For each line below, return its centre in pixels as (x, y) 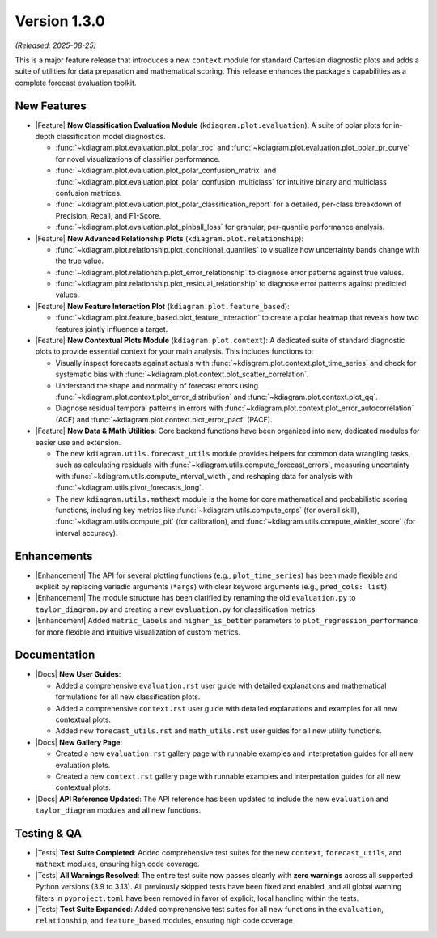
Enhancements (54, 556)
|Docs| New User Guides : (78, 674)
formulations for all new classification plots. (128, 697)
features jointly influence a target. (112, 329)
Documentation (55, 655)
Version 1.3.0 (60, 21)
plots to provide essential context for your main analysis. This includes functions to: (174, 351)
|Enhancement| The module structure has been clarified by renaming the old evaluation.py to (195, 598)
